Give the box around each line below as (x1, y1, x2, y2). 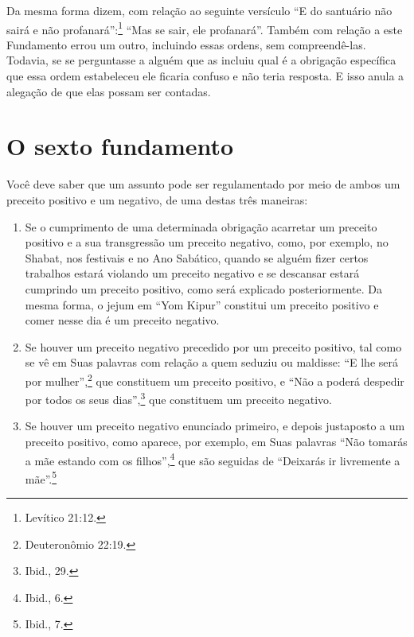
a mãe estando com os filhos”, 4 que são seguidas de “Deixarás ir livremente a (25, 449, 400, 468)
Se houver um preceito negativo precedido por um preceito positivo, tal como (25, 338, 402, 355)
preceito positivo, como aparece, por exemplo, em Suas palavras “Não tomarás (25, 433, 408, 449)
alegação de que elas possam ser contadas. (6, 83, 211, 99)
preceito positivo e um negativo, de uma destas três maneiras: (6, 191, 308, 208)
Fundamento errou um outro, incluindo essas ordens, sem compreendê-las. (6, 36, 366, 52)
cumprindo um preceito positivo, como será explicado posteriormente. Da (25, 280, 383, 297)
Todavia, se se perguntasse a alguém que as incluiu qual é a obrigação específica (6, 52, 396, 68)
